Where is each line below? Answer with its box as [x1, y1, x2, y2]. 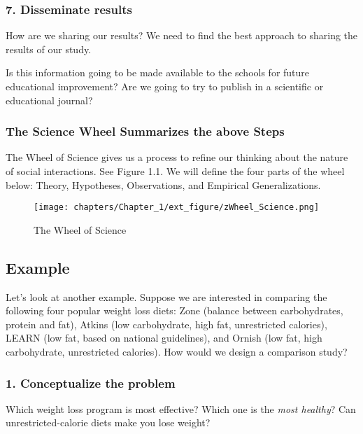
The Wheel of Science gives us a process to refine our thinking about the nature [6, 150, 348, 164]
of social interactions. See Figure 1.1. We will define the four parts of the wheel [6, 164, 345, 178]
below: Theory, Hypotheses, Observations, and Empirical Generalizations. [6, 177, 321, 192]
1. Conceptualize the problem [6, 374, 176, 391]
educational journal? [6, 92, 93, 107]
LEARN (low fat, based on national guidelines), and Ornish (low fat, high [6, 330, 322, 345]
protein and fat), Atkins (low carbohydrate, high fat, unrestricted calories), [6, 316, 327, 331]
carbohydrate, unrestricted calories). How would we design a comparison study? [6, 344, 348, 359]
